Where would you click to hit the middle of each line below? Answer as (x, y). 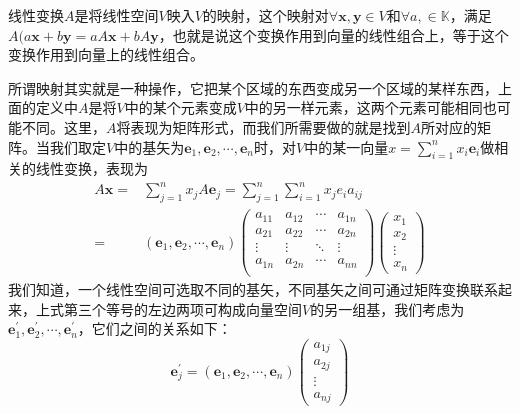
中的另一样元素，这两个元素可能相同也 (370, 107)
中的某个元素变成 (180, 107)
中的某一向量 (346, 146)
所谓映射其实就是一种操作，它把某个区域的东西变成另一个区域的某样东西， (253, 87)
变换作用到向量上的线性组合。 (106, 54)
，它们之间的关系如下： (154, 328)
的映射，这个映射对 (265, 15)
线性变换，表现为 (91, 168)
